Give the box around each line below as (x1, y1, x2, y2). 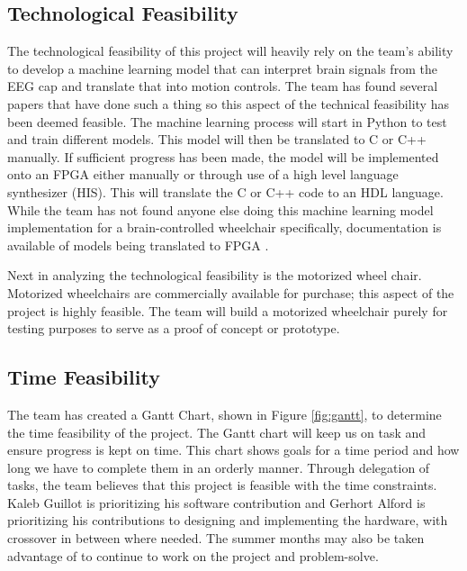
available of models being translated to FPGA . (7, 235, 269, 254)
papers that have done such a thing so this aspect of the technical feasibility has (7, 94, 449, 113)
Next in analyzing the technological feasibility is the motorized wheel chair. (7, 266, 422, 285)
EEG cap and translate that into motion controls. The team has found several (7, 77, 438, 95)
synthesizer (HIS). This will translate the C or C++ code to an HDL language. (7, 182, 444, 201)
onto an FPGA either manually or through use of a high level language (7, 165, 399, 184)
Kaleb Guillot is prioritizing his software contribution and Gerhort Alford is (7, 493, 426, 512)
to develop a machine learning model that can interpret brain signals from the (7, 59, 437, 77)
